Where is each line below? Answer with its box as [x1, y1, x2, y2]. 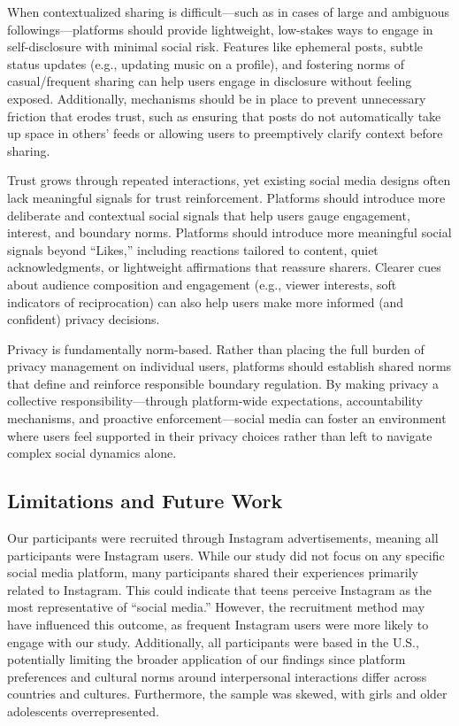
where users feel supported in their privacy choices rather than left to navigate [7, 426, 432, 444]
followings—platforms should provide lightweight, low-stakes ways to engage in [7, 19, 433, 38]
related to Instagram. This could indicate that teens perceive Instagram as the [7, 580, 432, 599]
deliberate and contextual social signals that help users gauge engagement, [7, 205, 410, 224]
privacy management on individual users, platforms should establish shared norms [7, 357, 452, 375]
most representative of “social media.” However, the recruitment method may [7, 598, 425, 616]
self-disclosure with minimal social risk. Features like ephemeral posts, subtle [7, 37, 424, 56]
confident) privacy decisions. [7, 310, 160, 328]
